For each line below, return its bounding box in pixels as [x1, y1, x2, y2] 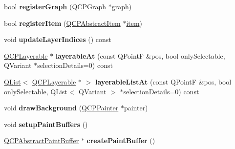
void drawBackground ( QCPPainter [4, 103, 119, 113]
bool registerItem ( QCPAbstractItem [4, 18, 121, 28]
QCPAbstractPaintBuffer [4, 135, 79, 146]
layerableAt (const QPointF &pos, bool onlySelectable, [55, 50, 225, 61]
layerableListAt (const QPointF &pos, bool [95, 76, 232, 86]
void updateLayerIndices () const [4, 34, 111, 44]
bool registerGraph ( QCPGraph [4, 1, 106, 11]
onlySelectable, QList [4, 86, 67, 96]
